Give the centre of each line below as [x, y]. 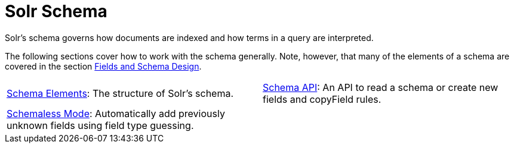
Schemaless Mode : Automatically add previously [116, 113]
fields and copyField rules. [322, 99]
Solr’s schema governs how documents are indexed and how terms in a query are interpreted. [189, 37]
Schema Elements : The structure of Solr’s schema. [120, 93]
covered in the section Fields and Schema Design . [103, 66]
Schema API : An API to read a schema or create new [381, 87]
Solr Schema [56, 11]
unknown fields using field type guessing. [100, 125]
